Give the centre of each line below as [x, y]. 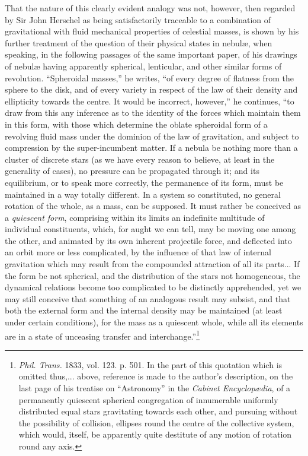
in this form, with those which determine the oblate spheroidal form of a [136, 124]
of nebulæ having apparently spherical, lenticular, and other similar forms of [143, 66]
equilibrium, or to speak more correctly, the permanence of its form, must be [144, 182]
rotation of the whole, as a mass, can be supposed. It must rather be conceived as [153, 206]
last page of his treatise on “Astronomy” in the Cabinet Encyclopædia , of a [155, 388]
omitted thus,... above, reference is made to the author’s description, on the [156, 376]
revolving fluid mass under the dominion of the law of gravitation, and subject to [152, 136]
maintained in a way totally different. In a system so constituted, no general [143, 194]
